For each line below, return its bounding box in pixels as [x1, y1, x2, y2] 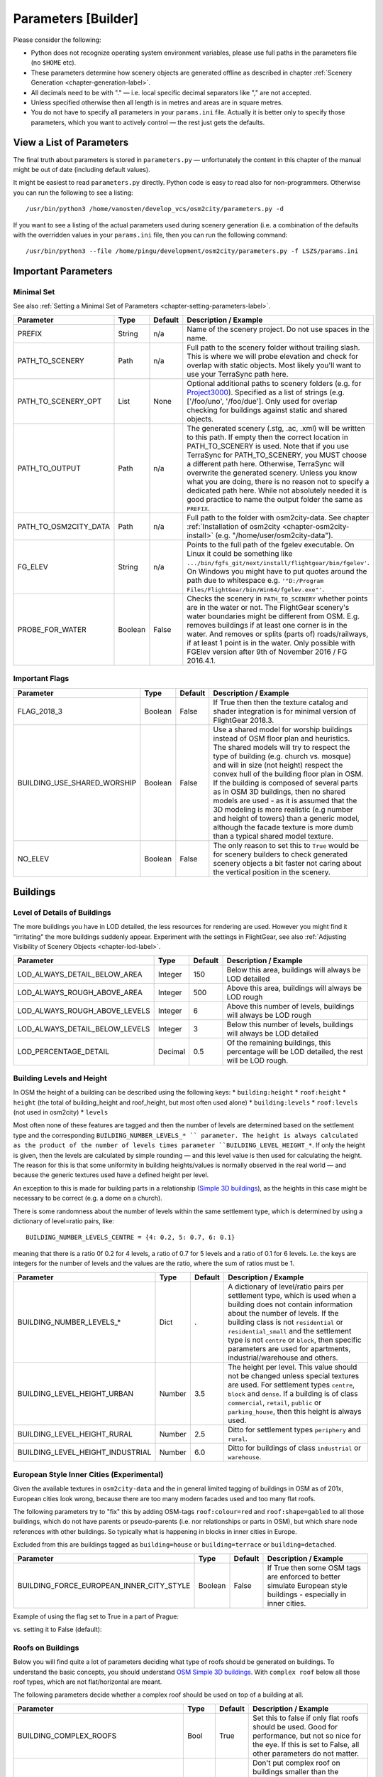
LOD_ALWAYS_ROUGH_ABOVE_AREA [17, 987, 143, 997]
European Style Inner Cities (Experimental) [13, 1469, 164, 1479]
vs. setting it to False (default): [13, 1625, 102, 1634]
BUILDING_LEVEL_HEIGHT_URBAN [17, 1388, 134, 1398]
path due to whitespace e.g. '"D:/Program [187, 575, 324, 585]
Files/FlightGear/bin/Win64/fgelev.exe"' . [187, 584, 325, 594]
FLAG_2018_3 [17, 706, 63, 716]
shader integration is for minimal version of [213, 706, 357, 716]
